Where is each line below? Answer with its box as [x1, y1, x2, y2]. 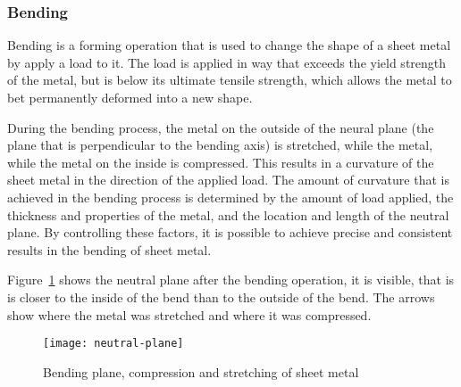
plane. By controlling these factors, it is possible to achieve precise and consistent [7, 223, 453, 242]
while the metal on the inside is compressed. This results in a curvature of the [7, 152, 434, 171]
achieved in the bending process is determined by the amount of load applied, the [7, 187, 454, 206]
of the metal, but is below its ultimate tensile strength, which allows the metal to [7, 70, 452, 89]
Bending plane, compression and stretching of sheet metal [43, 362, 359, 381]
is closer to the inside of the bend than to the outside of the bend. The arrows [7, 287, 435, 306]
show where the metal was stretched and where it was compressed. [7, 305, 372, 324]
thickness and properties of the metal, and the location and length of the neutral [7, 205, 449, 224]
